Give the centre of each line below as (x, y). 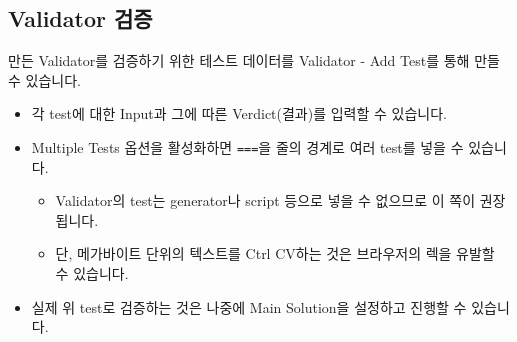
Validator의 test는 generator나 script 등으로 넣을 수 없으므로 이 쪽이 (265, 200)
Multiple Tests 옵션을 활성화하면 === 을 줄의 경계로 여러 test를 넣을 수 (247, 146)
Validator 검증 (80, 18)
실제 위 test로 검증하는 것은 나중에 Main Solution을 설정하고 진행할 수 (249, 306)
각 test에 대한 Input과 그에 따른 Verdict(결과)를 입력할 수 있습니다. (239, 113)
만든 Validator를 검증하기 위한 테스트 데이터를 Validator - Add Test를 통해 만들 (254, 60)
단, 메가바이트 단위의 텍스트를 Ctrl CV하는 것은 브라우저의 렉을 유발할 (275, 253)
